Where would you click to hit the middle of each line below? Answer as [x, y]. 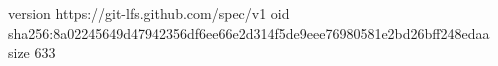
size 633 [32, 52]
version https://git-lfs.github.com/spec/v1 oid [149, 13]
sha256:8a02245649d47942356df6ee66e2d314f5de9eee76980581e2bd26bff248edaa [249, 32]
